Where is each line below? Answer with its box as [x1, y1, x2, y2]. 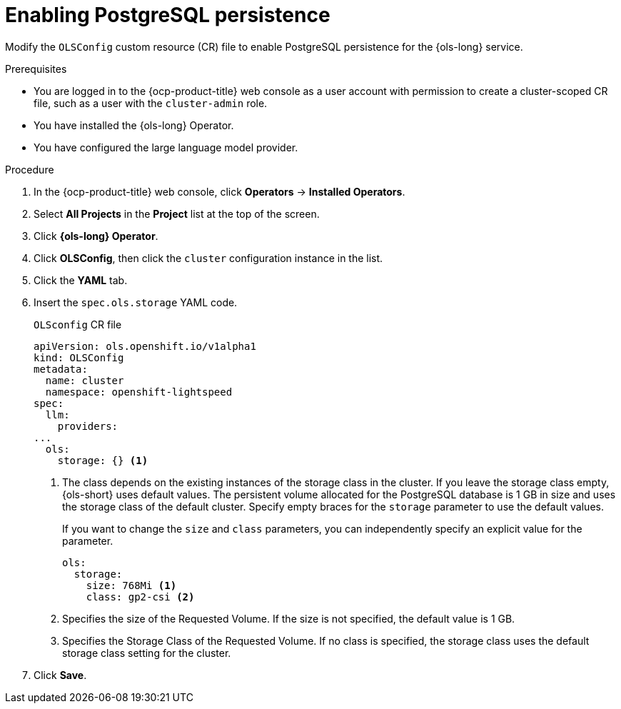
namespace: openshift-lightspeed [45, 386, 233, 398]
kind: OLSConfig [34, 351, 124, 363]
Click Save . [34, 668, 87, 681]
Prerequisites [5, 62, 67, 75]
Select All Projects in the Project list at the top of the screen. [34, 207, 320, 220]
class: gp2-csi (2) [86, 590, 195, 603]
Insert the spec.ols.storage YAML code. [34, 296, 238, 308]
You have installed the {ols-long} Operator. [34, 119, 234, 131]
